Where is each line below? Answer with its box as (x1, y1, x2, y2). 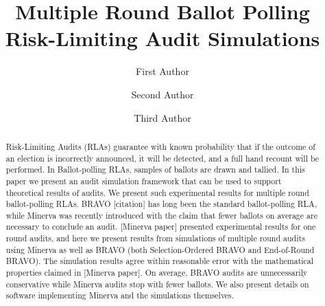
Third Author (134, 110, 191, 124)
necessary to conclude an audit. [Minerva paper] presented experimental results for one (5, 221, 316, 232)
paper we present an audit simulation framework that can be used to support (5, 175, 282, 186)
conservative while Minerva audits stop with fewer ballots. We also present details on (5, 278, 309, 289)
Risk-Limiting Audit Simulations (5, 24, 320, 52)
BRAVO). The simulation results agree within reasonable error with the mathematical (5, 255, 314, 267)
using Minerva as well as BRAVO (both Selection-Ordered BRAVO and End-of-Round (5, 243, 315, 255)
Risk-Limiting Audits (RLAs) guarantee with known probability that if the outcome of (5, 140, 315, 152)
